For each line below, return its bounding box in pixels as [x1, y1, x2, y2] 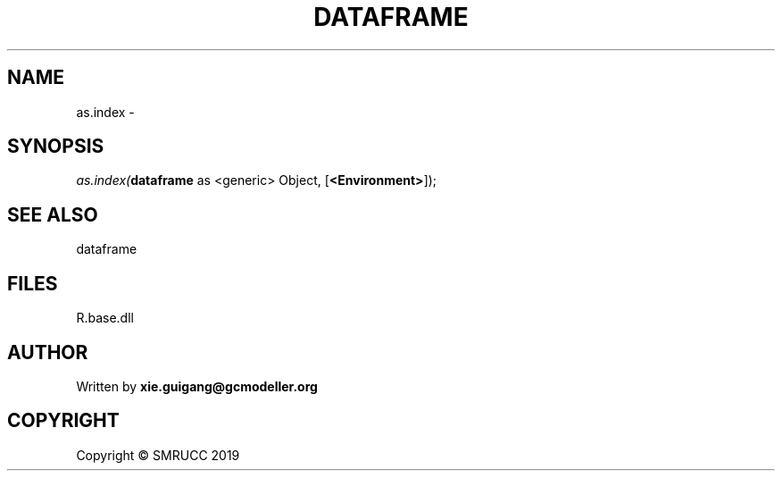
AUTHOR [7, 340, 88, 364]
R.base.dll [76, 310, 134, 326]
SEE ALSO [7, 203, 98, 226]
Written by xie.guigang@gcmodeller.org [76, 378, 318, 394]
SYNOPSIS [7, 135, 104, 158]
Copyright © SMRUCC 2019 [76, 447, 240, 463]
